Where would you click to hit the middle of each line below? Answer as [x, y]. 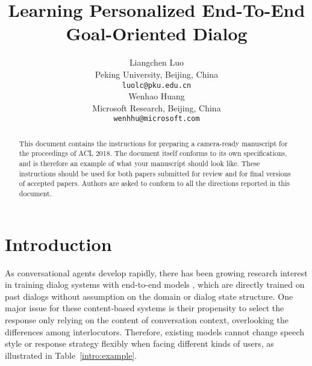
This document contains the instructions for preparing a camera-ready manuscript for [153, 143]
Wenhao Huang [157, 96]
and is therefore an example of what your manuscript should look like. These [139, 163]
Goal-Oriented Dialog [157, 33]
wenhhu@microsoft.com [157, 119]
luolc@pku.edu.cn [157, 85]
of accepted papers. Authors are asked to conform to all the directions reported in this [154, 183]
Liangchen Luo [157, 62]
